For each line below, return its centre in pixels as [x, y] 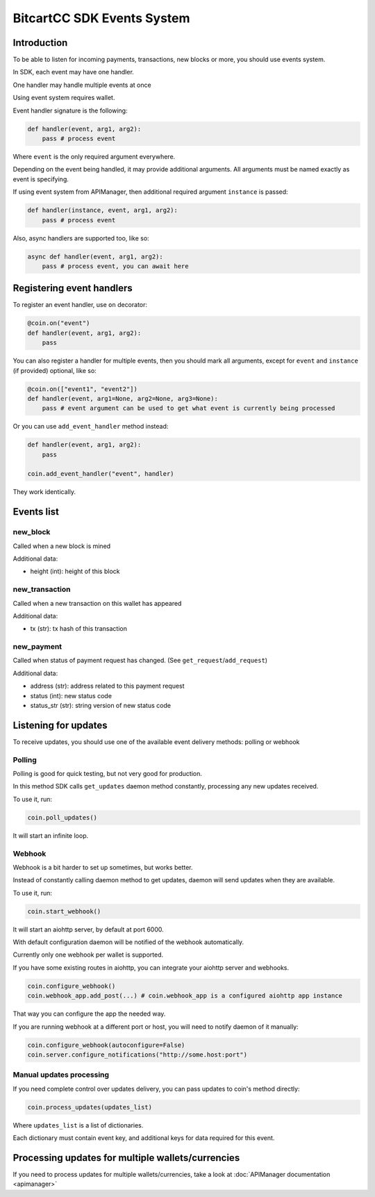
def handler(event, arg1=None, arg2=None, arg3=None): [123, 398]
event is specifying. [41, 179]
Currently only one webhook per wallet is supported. [88, 955]
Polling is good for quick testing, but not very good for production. [108, 774]
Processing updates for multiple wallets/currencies [126, 1158]
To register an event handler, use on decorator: [80, 305]
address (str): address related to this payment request [107, 686]
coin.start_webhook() [64, 911]
